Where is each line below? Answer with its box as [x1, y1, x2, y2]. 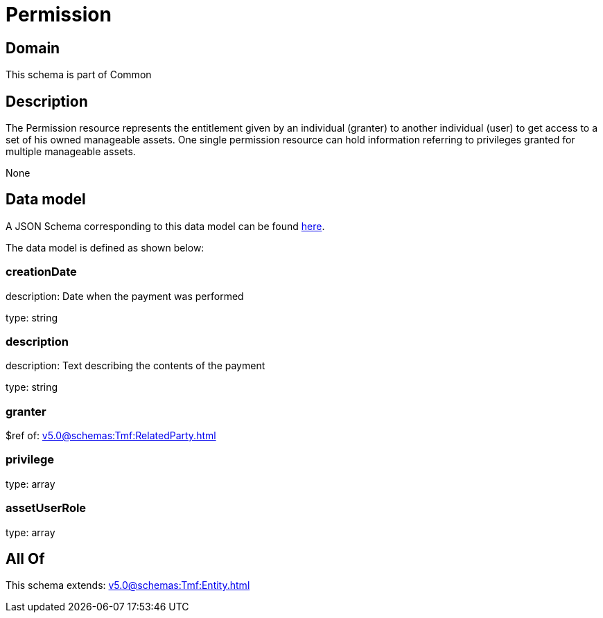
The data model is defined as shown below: [6, 241, 204, 254]
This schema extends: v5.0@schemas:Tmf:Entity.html [6, 579, 250, 592]
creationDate [6, 265, 77, 279]
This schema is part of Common [6, 69, 152, 81]
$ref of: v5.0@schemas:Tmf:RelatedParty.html [6, 430, 216, 442]
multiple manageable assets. [6, 145, 136, 158]
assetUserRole [6, 501, 87, 515]
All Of [6, 550, 45, 568]
